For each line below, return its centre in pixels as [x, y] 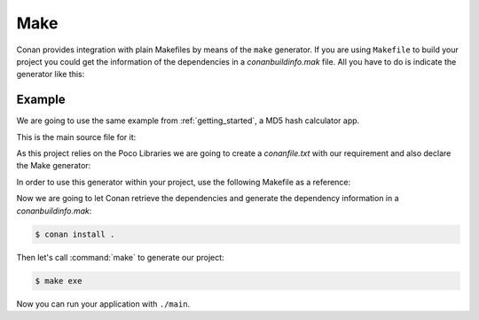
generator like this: [51, 74]
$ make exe [59, 281]
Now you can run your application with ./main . [103, 304]
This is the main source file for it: [76, 137]
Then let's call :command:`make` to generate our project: [121, 257]
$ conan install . [75, 234]
